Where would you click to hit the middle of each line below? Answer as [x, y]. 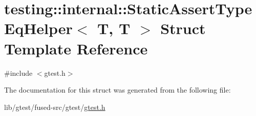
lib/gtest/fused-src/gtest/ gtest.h [55, 107]
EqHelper [38, 28]
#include [18, 72]
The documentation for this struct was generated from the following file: [118, 90]
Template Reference [76, 48]
